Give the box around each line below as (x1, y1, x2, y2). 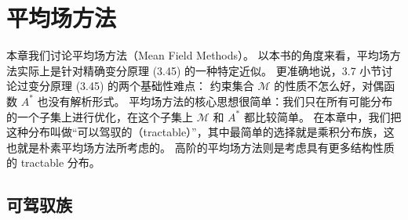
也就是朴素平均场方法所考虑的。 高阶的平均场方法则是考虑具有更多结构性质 (6, 139, 395, 155)
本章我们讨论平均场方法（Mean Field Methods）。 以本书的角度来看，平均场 (6, 47, 390, 63)
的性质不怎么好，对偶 (274, 78, 384, 94)
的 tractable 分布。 (6, 154, 100, 171)
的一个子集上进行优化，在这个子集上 (6, 108, 193, 124)
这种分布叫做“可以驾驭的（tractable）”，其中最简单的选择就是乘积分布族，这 (6, 124, 395, 140)
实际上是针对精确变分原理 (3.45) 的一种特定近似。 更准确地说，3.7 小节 (16, 62, 382, 78)
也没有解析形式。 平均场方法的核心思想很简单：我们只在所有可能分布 (37, 92, 393, 109)
